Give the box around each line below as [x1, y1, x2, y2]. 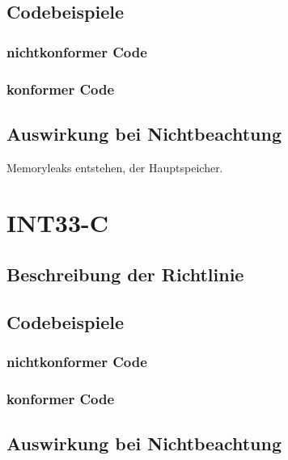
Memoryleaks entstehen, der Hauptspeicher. [6, 158, 223, 175]
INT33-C [6, 206, 109, 239]
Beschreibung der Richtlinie [6, 262, 244, 287]
